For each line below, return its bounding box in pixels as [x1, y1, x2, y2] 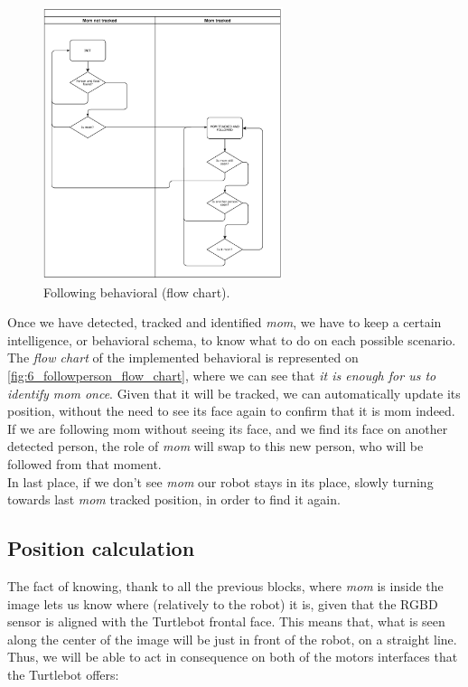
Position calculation [7, 534, 195, 562]
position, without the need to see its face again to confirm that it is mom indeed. [7, 401, 455, 420]
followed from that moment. [7, 454, 162, 473]
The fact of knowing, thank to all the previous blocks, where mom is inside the [7, 576, 444, 595]
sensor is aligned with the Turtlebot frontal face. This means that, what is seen [7, 612, 445, 631]
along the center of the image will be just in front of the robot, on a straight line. [7, 629, 457, 648]
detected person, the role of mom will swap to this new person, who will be [7, 437, 424, 456]
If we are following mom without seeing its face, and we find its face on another [7, 419, 448, 438]
